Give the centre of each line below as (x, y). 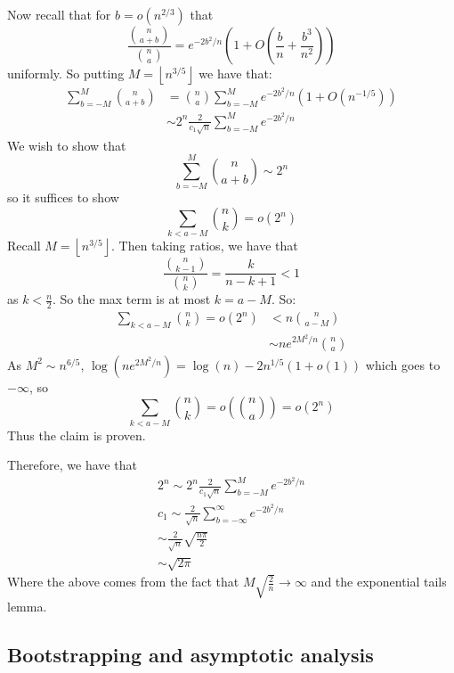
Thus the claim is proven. (77, 435)
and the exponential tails (379, 582)
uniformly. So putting (66, 74)
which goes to (403, 364)
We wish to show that (67, 145)
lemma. (27, 607)
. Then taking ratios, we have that (205, 246)
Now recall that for (59, 14)
